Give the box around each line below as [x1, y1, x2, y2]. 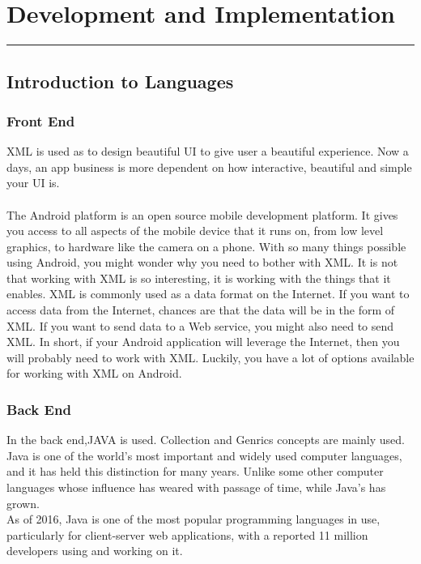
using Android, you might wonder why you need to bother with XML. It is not [6, 254, 398, 271]
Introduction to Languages [6, 68, 234, 93]
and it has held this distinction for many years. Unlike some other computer [6, 463, 384, 480]
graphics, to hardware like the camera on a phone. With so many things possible [6, 237, 406, 254]
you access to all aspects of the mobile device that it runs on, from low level [6, 222, 384, 239]
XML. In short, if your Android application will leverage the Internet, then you [6, 333, 400, 350]
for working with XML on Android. [6, 365, 182, 382]
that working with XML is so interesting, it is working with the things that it [6, 269, 391, 286]
